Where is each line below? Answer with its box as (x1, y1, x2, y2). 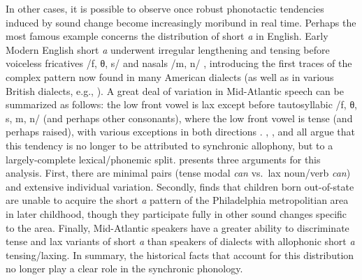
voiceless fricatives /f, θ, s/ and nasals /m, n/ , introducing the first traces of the (6, 56, 352, 71)
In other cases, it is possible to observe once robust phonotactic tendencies (6, 1, 324, 15)
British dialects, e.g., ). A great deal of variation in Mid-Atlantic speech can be (6, 83, 344, 98)
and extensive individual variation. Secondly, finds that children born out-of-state (6, 179, 354, 193)
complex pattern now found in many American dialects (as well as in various (6, 69, 334, 84)
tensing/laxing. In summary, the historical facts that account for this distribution (6, 247, 354, 262)
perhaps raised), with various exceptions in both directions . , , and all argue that (6, 124, 355, 139)
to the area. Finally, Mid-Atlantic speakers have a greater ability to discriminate (6, 220, 349, 235)
